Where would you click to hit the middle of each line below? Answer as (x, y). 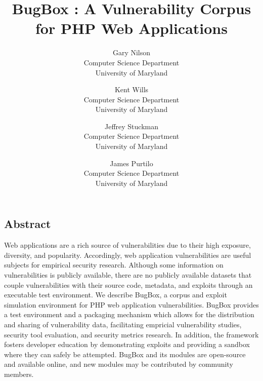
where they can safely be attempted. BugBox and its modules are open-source (125, 354)
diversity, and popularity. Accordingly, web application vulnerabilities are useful (128, 255)
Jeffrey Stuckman (131, 126)
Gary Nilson (131, 52)
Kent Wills (131, 89)
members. (19, 374)
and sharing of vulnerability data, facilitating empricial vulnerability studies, (123, 324)
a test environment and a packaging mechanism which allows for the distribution (129, 314)
